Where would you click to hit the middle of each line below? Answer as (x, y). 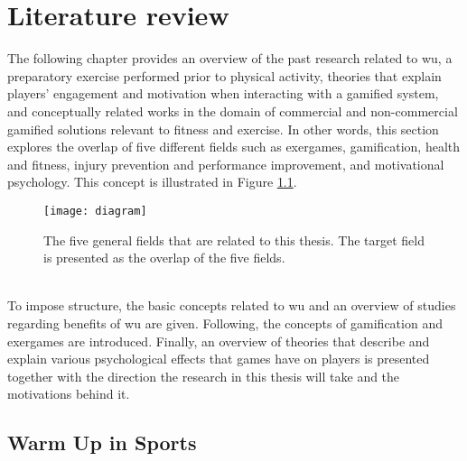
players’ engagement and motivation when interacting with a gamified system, (223, 93)
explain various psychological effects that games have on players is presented (219, 359)
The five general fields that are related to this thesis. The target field (234, 240)
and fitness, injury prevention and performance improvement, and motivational (226, 164)
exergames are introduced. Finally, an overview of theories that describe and (219, 341)
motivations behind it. (69, 394)
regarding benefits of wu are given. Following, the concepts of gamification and (225, 323)
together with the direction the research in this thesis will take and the (204, 376)
